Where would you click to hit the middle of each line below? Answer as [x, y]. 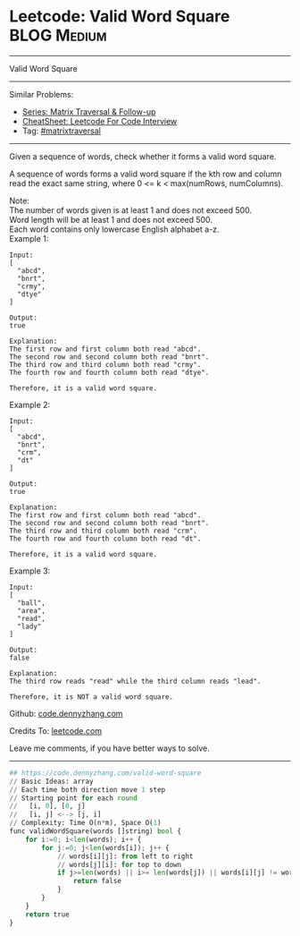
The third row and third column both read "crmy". [105, 364]
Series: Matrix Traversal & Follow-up [89, 111]
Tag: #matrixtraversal [61, 131]
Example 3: [30, 571]
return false [97, 881]
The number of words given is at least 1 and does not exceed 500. [131, 210]
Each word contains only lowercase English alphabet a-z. [115, 229]
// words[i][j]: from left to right [125, 856]
